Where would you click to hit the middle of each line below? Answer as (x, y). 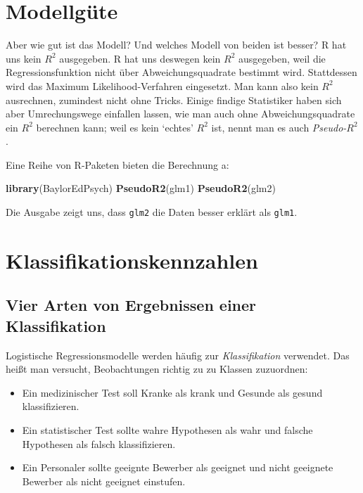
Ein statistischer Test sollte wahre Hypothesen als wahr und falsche (167, 430)
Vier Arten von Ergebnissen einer (131, 305)
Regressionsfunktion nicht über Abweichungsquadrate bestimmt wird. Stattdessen (181, 72)
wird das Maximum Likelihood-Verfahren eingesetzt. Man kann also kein (162, 85)
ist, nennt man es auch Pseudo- (279, 127)
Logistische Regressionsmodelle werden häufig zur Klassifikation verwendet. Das (178, 355)
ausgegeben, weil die (282, 58)
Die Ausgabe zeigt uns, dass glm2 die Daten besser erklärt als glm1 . (152, 212)
